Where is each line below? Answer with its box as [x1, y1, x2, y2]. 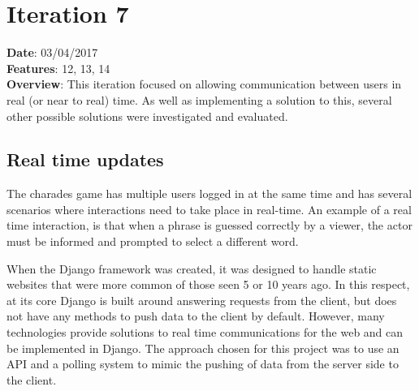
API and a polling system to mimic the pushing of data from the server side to [6, 355, 399, 372]
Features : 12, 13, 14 [6, 59, 110, 76]
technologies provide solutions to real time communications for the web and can [6, 324, 404, 341]
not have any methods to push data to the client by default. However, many [6, 307, 385, 324]
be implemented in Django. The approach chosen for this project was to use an [6, 339, 400, 356]
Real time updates [6, 147, 164, 172]
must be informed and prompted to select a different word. [6, 233, 299, 250]
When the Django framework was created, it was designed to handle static [6, 260, 377, 277]
